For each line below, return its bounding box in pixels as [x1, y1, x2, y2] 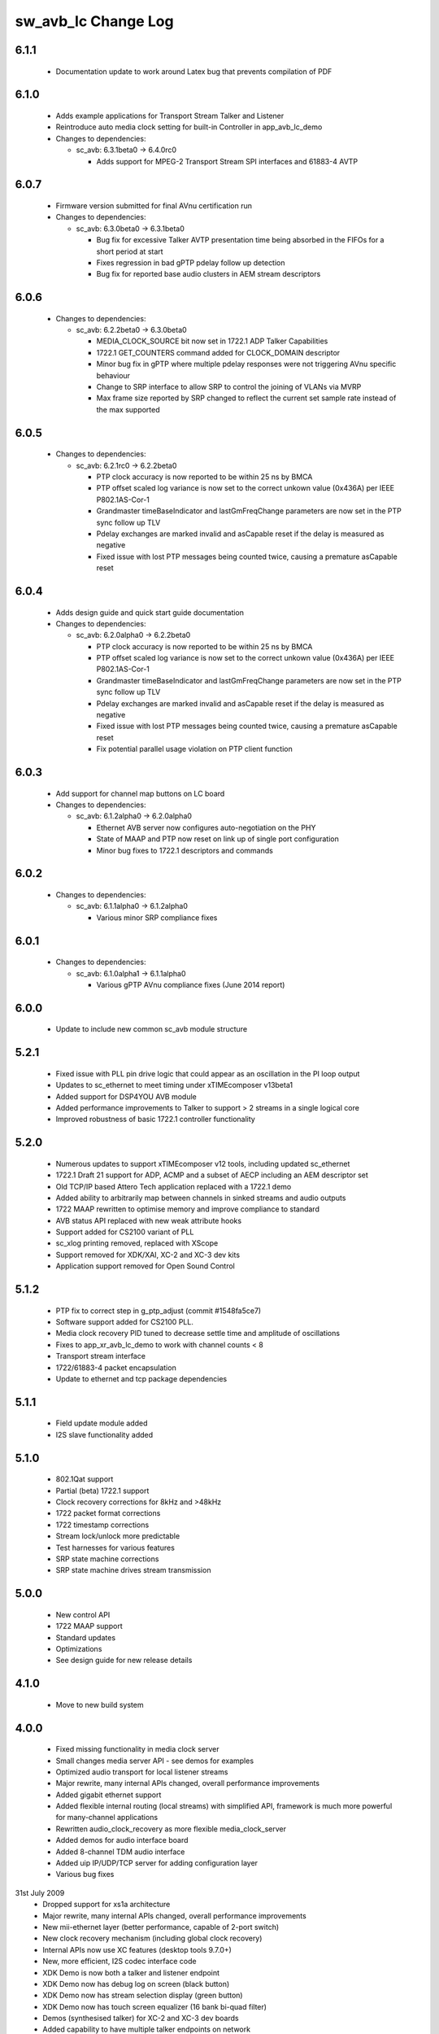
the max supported [96, 404, 160, 414]
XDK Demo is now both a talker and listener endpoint [42, 1967, 219, 1977]
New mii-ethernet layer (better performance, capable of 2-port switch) [42, 1922, 280, 1931]
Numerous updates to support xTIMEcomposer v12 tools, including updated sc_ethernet [55, 1159, 350, 1168]
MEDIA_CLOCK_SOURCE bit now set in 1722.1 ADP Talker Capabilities [96, 336, 328, 346]
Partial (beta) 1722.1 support [55, 1486, 150, 1495]
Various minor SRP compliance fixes [96, 912, 218, 923]
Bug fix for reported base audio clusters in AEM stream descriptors [96, 269, 321, 279]
